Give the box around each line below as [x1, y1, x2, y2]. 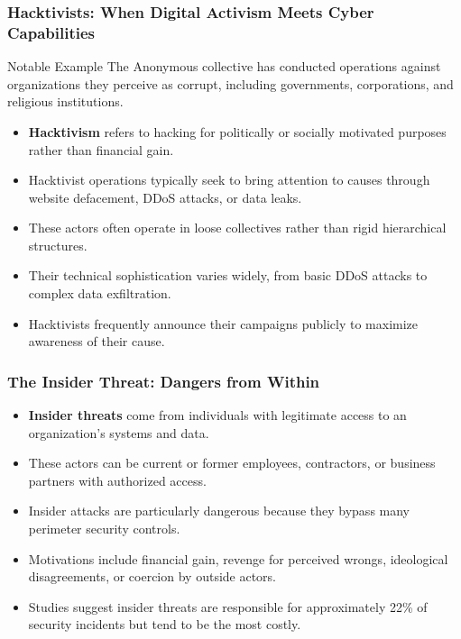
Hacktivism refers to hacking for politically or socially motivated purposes [28, 122, 447, 141]
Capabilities [7, 21, 96, 43]
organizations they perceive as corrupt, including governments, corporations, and [7, 74, 454, 93]
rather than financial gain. [28, 140, 174, 159]
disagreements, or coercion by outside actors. [28, 567, 277, 586]
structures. [28, 235, 88, 254]
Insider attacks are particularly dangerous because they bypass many [28, 501, 410, 520]
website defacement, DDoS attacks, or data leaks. [28, 187, 302, 206]
